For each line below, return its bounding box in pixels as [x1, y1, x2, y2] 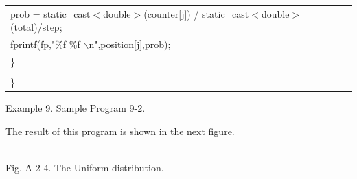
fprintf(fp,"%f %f [10, 37, 80, 51]
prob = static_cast [10, 6, 91, 21]
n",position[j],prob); [89, 37, 171, 51]
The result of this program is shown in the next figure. [5, 123, 235, 138]
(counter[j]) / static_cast [143, 6, 249, 21]
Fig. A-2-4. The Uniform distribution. [5, 160, 164, 174]
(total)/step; [10, 20, 62, 34]
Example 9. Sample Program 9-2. [5, 101, 146, 115]
